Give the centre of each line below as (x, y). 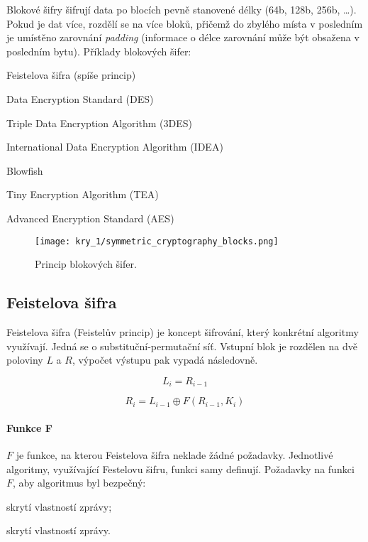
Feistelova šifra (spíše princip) (71, 75)
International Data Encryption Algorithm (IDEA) (115, 147)
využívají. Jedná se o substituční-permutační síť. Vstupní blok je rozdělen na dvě (182, 346)
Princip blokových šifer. (86, 264)
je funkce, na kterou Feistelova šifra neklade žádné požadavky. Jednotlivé (174, 455)
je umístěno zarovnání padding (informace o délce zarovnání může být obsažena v (183, 37)
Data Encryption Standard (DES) (80, 98)
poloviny (25, 360)
